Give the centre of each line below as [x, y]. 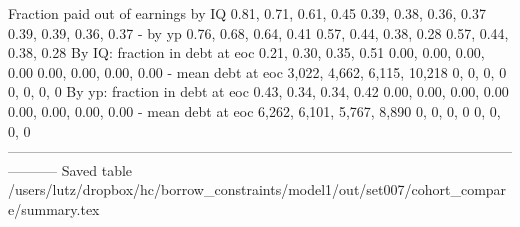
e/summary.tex [54, 208]
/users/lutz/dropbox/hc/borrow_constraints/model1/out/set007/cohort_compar [257, 189]
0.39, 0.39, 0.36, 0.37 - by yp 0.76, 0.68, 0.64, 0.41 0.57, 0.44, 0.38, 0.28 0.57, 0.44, [258, 32]
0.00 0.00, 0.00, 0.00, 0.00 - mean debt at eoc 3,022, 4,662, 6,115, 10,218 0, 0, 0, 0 [257, 71]
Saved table [97, 169]
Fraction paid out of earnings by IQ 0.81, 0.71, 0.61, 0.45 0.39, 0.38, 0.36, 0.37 [247, 13]
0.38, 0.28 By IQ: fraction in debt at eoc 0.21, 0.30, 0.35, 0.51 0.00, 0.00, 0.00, [246, 52]
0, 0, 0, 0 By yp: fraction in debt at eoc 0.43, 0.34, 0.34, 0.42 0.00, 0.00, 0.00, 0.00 [258, 91]
